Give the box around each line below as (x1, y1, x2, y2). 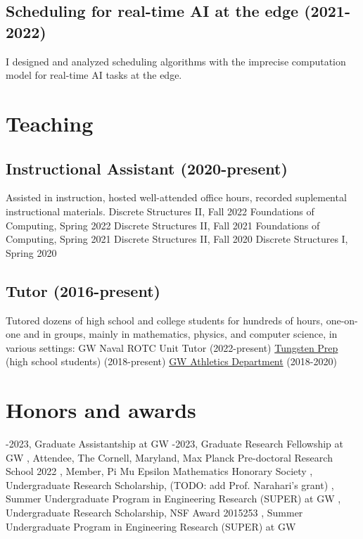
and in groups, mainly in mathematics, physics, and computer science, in (23, 326, 338, 341)
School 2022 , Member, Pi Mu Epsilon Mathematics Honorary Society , (6, 464, 313, 478)
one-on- (326, 312, 358, 327)
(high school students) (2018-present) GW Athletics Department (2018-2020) (6, 354, 337, 369)
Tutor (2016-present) (6, 279, 160, 301)
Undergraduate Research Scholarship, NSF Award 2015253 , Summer (6, 505, 303, 519)
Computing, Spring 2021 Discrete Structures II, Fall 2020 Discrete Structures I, (6, 232, 348, 246)
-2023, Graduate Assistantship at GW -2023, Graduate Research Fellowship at (6, 436, 343, 451)
